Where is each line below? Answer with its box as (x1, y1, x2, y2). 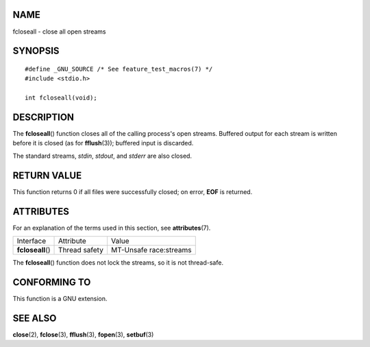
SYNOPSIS (12, 45, 60, 57)
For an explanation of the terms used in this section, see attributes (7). (12, 224, 211, 232)
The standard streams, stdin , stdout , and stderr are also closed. (12, 152, 192, 160)
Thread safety (58, 245, 104, 254)
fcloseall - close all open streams (12, 27, 106, 36)
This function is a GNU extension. (12, 294, 108, 302)
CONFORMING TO (12, 276, 91, 288)
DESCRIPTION (12, 111, 75, 123)
